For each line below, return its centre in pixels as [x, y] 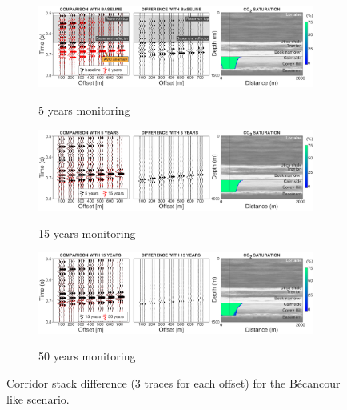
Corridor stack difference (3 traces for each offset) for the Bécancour [173, 382]
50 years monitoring [87, 356]
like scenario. [38, 398]
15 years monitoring [87, 233]
